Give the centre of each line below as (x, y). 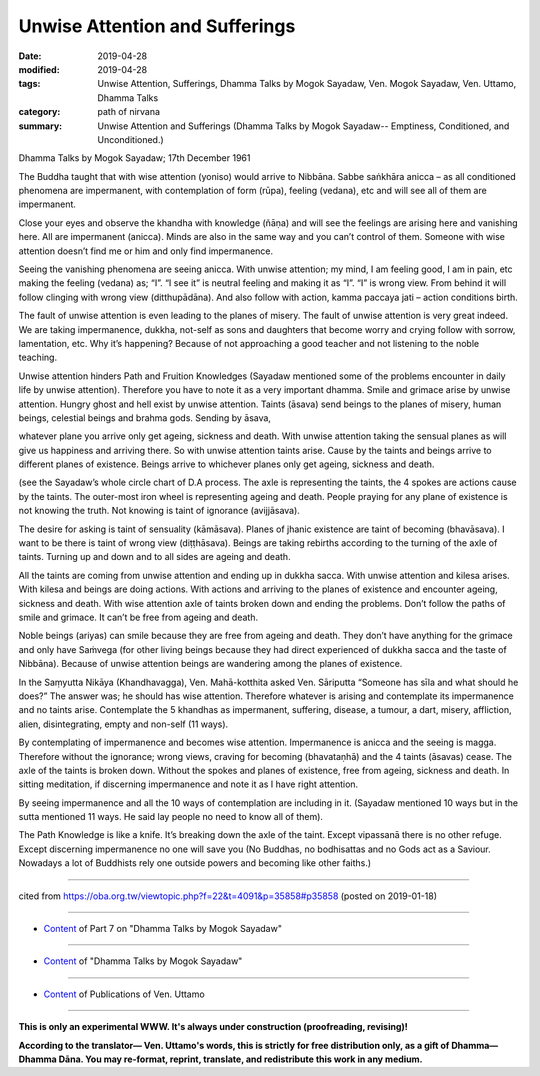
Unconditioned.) (130, 139)
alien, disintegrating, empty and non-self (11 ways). (123, 724)
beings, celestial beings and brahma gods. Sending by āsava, (145, 417)
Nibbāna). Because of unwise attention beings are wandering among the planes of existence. (210, 664)
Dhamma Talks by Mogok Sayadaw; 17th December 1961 (134, 158)
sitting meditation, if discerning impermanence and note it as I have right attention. (188, 784)
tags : (29, 84)
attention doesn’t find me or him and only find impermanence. (146, 251)
